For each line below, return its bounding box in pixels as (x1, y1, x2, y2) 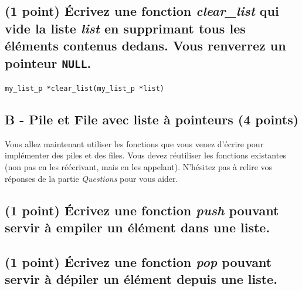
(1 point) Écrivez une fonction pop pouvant (5, 252, 272, 270)
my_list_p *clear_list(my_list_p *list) (5, 84, 165, 93)
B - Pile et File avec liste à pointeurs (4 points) (5, 110, 299, 128)
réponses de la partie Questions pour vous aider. (5, 172, 178, 184)
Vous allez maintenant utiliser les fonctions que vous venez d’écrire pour (5, 137, 264, 150)
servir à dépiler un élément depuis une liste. (5, 270, 277, 288)
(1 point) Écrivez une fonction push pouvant (5, 201, 279, 219)
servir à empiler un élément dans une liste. (5, 218, 270, 236)
